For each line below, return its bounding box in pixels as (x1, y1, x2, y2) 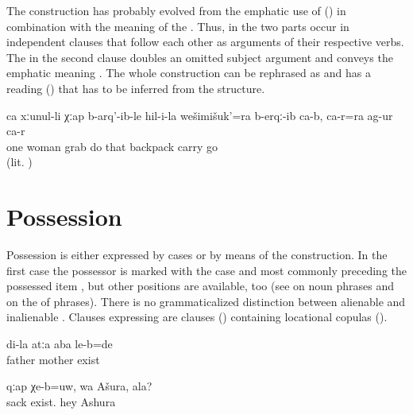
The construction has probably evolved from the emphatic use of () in (6, 2, 346, 18)
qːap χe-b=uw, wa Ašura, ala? (6, 378, 152, 394)
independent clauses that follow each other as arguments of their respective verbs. (6, 33, 404, 50)
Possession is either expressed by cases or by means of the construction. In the (6, 246, 388, 263)
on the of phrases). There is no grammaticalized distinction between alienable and (6, 293, 406, 309)
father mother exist (6, 351, 100, 367)
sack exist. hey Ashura (6, 393, 116, 409)
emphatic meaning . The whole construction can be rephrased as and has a (6, 64, 371, 81)
